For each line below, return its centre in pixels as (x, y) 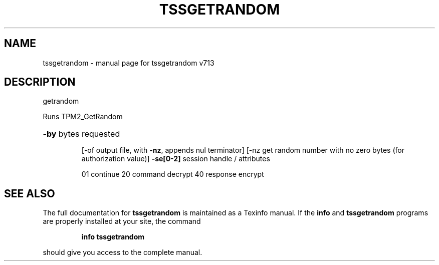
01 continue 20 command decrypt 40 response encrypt (173, 174)
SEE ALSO (30, 193)
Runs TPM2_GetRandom (83, 117)
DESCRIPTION (40, 82)
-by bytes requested (81, 134)
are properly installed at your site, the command (122, 221)
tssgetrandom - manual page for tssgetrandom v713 (129, 63)
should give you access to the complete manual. (123, 252)
